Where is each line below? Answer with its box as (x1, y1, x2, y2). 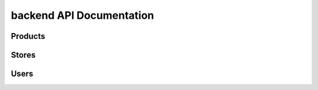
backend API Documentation (11, 9, 154, 22)
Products (11, 31, 45, 41)
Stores (11, 50, 36, 60)
